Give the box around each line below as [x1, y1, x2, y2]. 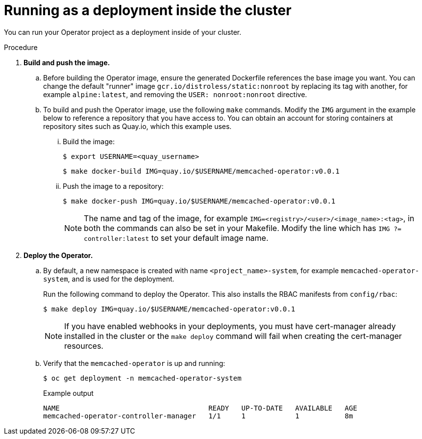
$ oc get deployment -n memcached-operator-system [43, 374, 242, 382]
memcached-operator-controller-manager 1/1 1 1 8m [43, 412, 353, 420]
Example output [43, 388, 94, 397]
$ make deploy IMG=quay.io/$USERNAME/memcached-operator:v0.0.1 [43, 305, 296, 313]
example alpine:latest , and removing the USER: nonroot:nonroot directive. [43, 90, 307, 99]
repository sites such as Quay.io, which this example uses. [43, 122, 232, 130]
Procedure [4, 43, 38, 52]
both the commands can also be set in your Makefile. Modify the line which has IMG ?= [84, 223, 401, 233]
